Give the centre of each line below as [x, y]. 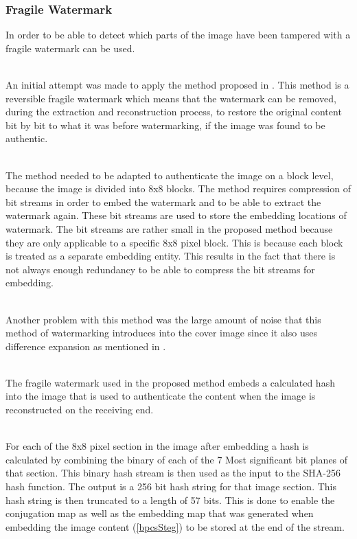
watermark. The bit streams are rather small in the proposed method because [169, 228]
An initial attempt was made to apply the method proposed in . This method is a [177, 84]
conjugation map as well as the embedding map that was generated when [160, 513]
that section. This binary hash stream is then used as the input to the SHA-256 [173, 473]
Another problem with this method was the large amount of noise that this [163, 319]
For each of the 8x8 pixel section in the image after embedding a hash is [157, 446]
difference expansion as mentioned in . [86, 346]
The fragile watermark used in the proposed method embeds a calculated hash [170, 382]
